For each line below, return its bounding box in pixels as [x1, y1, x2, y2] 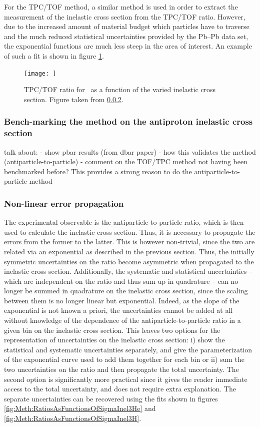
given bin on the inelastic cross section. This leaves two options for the [4, 324, 220, 335]
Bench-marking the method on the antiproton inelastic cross [4, 115, 253, 128]
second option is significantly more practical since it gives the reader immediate [4, 373, 247, 384]
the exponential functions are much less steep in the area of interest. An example [4, 41, 252, 51]
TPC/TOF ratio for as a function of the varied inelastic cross [24, 84, 216, 95]
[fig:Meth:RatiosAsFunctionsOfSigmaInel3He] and [4, 403, 156, 413]
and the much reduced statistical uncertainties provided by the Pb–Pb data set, [4, 31, 248, 41]
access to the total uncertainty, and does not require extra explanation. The [4, 383, 236, 394]
